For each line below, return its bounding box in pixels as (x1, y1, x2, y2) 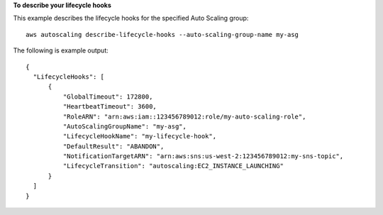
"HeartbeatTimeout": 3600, (62, 103, 157, 111)
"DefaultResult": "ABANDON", (62, 142, 165, 150)
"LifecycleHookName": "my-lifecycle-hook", (62, 132, 216, 140)
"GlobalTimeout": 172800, (62, 92, 153, 101)
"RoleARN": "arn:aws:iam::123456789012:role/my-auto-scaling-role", (62, 112, 306, 121)
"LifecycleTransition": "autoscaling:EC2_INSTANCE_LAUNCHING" (62, 162, 284, 170)
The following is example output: (13, 46, 109, 55)
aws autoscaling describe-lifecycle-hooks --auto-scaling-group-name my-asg (26, 31, 299, 38)
